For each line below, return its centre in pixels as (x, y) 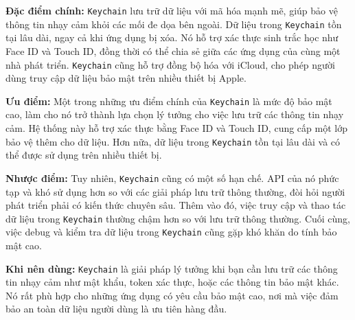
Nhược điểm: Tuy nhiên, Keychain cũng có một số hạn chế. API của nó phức (172, 178)
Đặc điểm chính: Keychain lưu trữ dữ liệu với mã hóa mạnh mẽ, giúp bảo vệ (172, 10)
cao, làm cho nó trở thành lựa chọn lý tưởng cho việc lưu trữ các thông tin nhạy (175, 114)
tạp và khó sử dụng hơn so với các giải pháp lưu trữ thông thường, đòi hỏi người (175, 191)
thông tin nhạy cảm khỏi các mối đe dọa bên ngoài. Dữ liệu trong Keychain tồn (174, 24)
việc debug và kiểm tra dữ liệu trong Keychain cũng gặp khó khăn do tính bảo (171, 232)
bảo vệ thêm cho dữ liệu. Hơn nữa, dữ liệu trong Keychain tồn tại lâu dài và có (173, 141)
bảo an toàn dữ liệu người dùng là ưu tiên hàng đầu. (116, 309)
